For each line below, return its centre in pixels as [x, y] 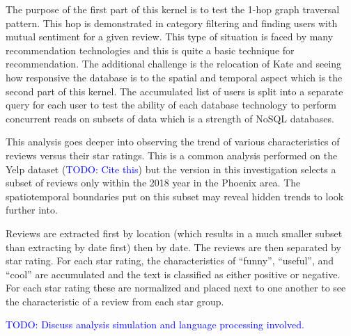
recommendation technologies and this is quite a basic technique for [150, 50]
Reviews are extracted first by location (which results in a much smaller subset [174, 233]
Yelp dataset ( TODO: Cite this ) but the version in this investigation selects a [171, 169]
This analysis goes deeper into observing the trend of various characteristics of [173, 142]
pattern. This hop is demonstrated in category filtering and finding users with [172, 23]
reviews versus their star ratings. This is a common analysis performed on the [172, 155]
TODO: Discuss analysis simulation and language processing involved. [155, 325]
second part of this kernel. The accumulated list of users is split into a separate [174, 91]
